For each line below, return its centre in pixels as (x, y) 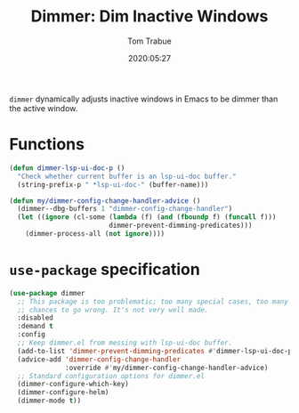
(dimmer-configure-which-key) (73, 385)
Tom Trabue (149, 41)
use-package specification (105, 270)
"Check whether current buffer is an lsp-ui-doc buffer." (127, 176)
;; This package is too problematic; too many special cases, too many (153, 301)
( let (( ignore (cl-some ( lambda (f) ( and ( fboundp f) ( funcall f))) (147, 217)
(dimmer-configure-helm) (63, 393)
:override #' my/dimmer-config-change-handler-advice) (167, 368)
